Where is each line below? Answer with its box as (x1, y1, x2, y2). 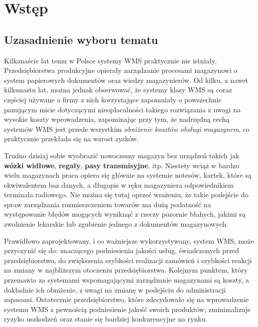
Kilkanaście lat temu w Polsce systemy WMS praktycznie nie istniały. (4, 55, 217, 65)
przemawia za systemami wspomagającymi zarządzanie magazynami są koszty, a (4, 275, 249, 285)
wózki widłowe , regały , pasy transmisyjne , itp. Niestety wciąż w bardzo (4, 160, 240, 170)
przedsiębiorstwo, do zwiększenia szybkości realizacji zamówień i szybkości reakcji (4, 255, 252, 265)
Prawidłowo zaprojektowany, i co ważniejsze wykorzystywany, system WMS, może (4, 235, 254, 246)
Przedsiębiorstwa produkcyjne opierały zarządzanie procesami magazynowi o (4, 65, 238, 75)
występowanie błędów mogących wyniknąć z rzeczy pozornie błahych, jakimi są (4, 209, 246, 219)
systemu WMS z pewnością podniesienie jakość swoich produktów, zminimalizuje (4, 304, 251, 314)
